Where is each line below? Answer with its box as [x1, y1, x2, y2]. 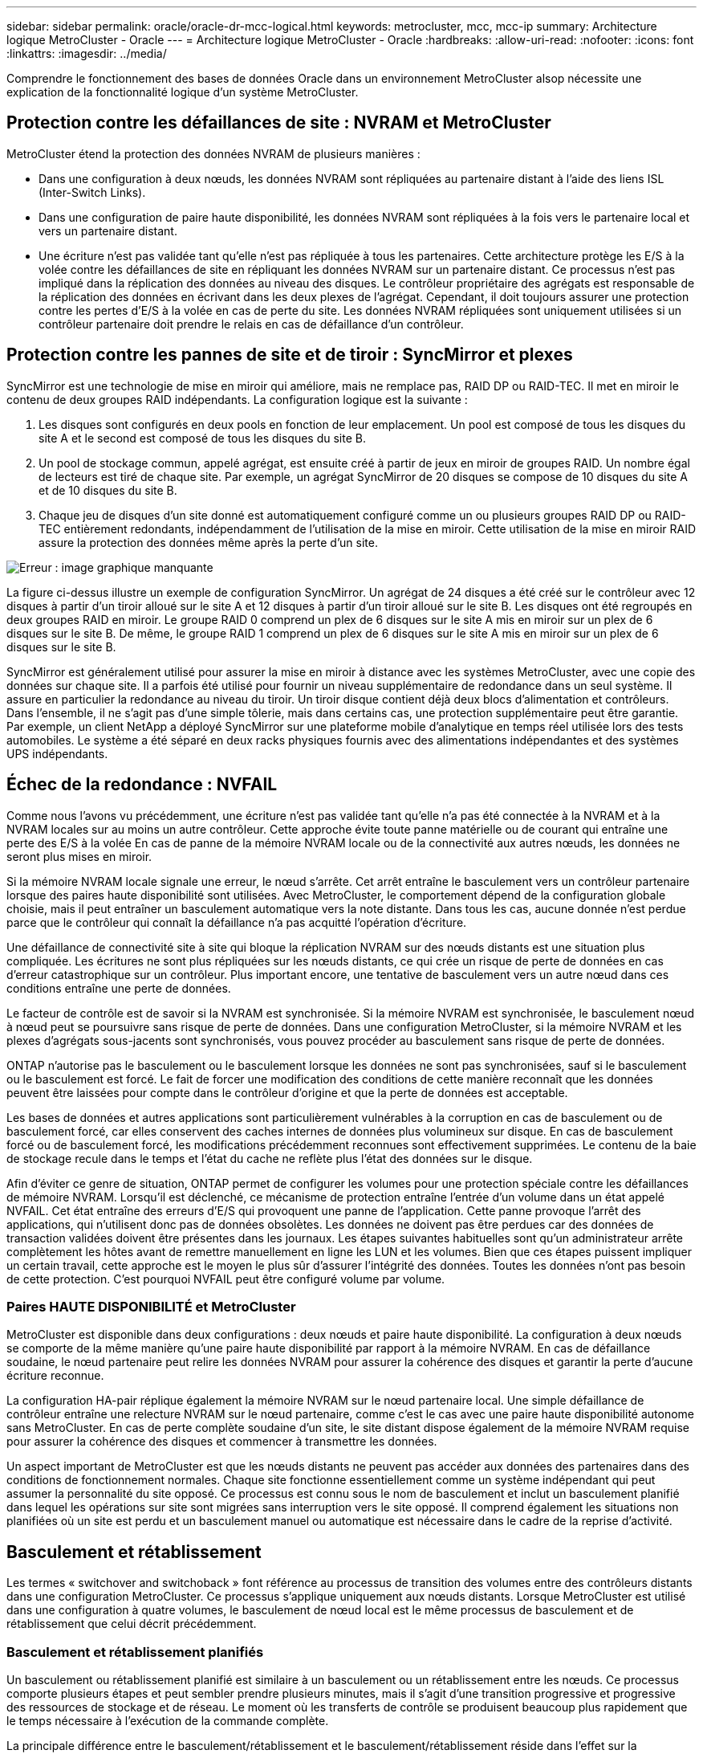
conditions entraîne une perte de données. [6, 981, 231, 995]
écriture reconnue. [6, 1369, 104, 1383]
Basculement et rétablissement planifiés [6, 1643, 264, 1660]
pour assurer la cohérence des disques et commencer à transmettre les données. [6, 1434, 437, 1449]
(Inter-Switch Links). [39, 185, 146, 199]
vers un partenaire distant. [39, 223, 177, 238]
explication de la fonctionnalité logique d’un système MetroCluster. [6, 85, 359, 99]
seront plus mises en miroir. [6, 849, 152, 863]
